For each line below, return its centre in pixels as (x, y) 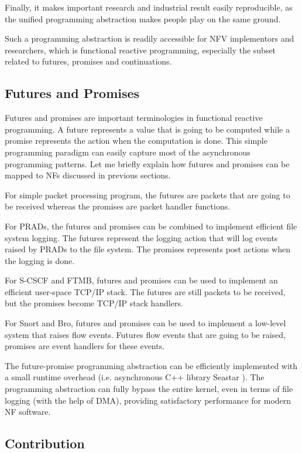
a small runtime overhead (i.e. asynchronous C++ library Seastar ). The (135, 377)
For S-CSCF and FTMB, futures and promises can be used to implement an (141, 280)
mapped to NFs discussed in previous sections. (88, 175)
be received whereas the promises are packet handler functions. (118, 206)
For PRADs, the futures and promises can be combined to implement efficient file (151, 226)
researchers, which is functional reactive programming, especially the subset (140, 50)
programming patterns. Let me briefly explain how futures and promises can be (147, 163)
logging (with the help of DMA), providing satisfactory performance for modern (148, 400)
